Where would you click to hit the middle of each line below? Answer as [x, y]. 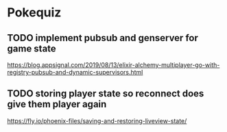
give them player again [57, 104]
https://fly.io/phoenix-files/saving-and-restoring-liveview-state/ [97, 120]
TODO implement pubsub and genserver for [103, 38]
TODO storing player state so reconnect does [106, 94]
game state [32, 48]
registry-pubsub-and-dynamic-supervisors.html [75, 72]
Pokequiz [34, 13]
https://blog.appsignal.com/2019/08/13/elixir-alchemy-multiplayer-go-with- [113, 65]
